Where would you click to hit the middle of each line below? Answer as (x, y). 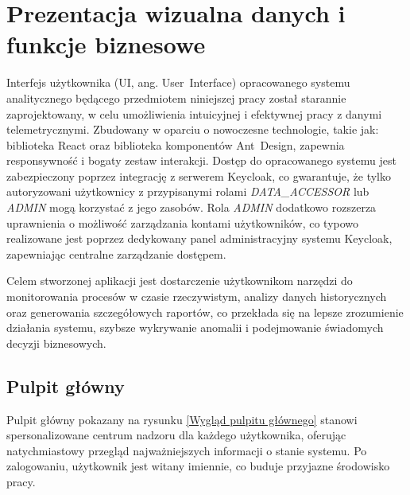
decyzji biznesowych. (56, 343)
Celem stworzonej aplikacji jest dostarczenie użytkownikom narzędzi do (180, 281)
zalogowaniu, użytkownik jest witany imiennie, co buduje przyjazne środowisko (198, 466)
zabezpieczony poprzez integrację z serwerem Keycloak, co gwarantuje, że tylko (199, 175)
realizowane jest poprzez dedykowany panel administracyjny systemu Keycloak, (199, 238)
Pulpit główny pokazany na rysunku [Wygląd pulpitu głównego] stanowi (182, 419)
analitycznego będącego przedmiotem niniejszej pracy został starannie (176, 97)
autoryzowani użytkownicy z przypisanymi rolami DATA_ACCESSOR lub (188, 191)
